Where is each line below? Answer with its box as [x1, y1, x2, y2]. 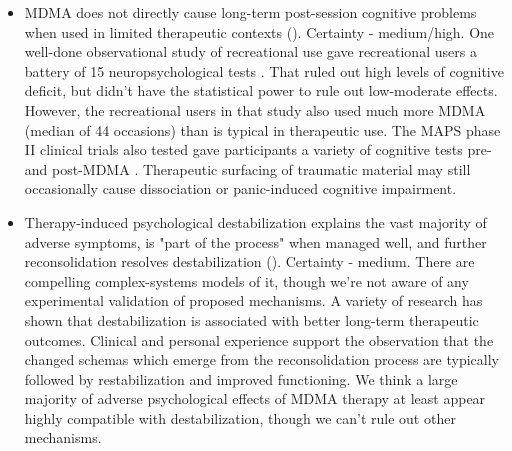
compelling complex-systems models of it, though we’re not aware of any [24, 270, 469, 291]
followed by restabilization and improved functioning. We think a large [24, 368, 458, 389]
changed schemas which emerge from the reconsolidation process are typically [24, 349, 499, 370]
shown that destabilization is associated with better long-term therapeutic [24, 309, 479, 330]
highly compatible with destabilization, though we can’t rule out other [24, 407, 456, 428]
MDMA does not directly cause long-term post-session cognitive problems [24, 2, 477, 22]
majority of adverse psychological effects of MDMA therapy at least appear [24, 388, 486, 409]
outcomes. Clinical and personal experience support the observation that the [24, 329, 494, 350]
